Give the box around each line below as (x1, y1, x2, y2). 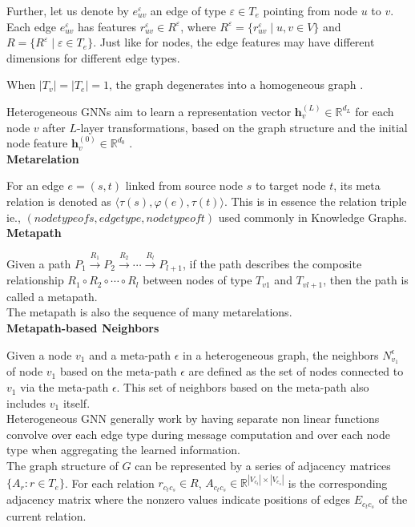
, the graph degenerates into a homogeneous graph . (109, 76, 364, 93)
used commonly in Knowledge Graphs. (218, 208, 407, 225)
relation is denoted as (6, 192, 111, 209)
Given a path (6, 255, 71, 272)
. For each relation (64, 474, 155, 491)
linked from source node (125, 177, 244, 194)
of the (378, 491, 408, 508)
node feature (6, 135, 68, 151)
